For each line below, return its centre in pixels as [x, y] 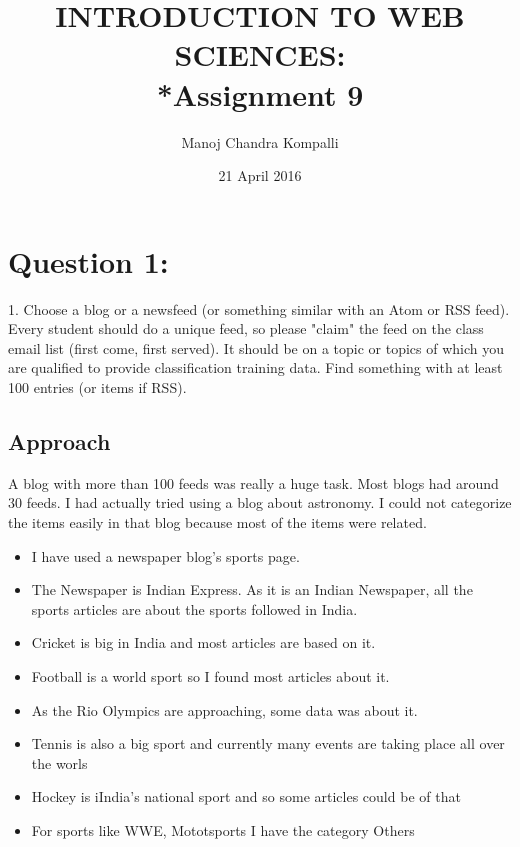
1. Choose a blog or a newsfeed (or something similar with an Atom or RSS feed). [259, 308]
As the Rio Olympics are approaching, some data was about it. [224, 709]
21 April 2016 [260, 175]
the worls [59, 762]
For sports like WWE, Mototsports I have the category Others [223, 829]
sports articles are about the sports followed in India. [194, 608]
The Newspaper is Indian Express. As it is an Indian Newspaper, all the [252, 589]
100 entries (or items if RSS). [97, 387]
